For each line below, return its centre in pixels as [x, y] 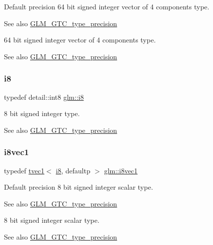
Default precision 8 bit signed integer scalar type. [79, 187]
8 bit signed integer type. [42, 113]
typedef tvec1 [24, 170]
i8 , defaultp [73, 170]
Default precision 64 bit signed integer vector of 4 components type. [107, 6]
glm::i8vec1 [121, 170]
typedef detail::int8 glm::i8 [44, 97]
